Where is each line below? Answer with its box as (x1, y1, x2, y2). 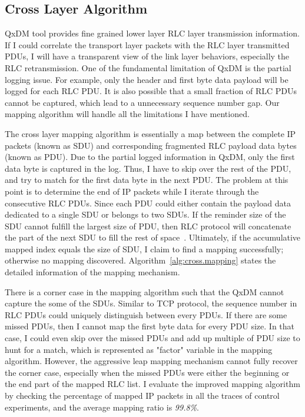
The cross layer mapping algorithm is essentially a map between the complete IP (5, 127, 296, 139)
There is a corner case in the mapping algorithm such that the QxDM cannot (5, 285, 284, 298)
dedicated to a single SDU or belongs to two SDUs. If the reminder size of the (5, 208, 286, 221)
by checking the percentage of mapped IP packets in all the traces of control (5, 389, 280, 402)
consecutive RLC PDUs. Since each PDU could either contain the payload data (5, 196, 291, 209)
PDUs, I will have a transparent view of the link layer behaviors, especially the (5, 50, 290, 62)
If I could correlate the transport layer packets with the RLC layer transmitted (5, 38, 290, 51)
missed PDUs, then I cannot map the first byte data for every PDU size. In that (5, 320, 295, 332)
